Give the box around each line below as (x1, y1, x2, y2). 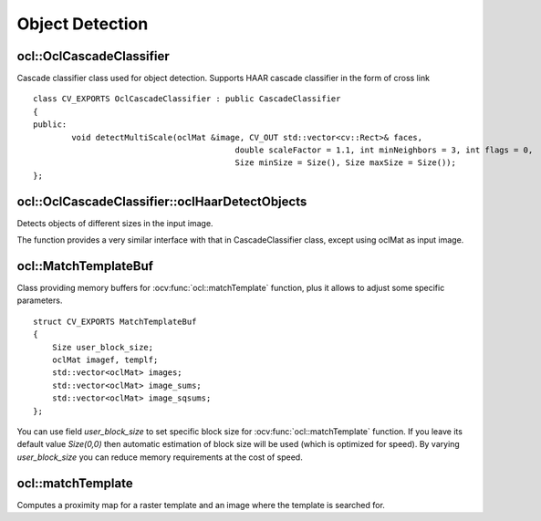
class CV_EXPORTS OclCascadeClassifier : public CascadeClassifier (33, 94, 341, 104)
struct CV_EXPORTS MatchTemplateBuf (33, 316, 197, 327)
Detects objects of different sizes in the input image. (16, 217, 213, 228)
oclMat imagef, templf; (51, 354, 159, 365)
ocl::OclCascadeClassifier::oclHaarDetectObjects (16, 193, 307, 209)
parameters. (16, 295, 63, 306)
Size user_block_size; (51, 342, 154, 352)
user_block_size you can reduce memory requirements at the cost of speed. (16, 452, 303, 463)
